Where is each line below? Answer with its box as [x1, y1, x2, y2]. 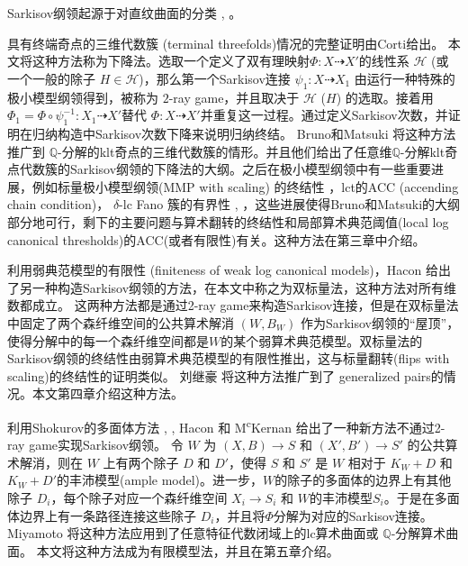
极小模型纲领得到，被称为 [7, 87, 158, 106]
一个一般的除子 [7, 68, 95, 87]
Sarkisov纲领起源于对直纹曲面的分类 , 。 [7, 4, 242, 22]
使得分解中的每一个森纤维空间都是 [7, 331, 209, 350]
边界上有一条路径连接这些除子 [19, 506, 196, 525]
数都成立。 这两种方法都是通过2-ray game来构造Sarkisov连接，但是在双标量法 [7, 296, 459, 315]
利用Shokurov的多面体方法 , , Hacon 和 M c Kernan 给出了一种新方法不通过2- [7, 415, 445, 436]
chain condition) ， [7, 195, 110, 214]
